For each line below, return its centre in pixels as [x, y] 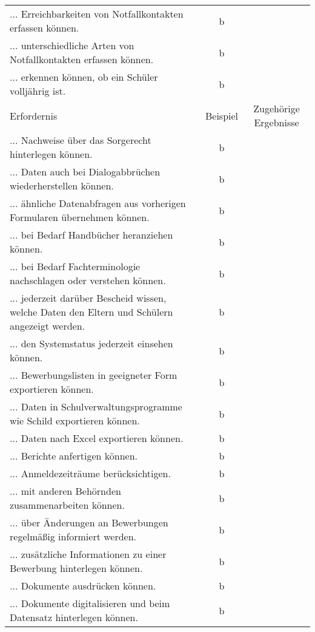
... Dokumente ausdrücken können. [83, 586]
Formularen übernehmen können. [80, 217]
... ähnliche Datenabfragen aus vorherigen [98, 203]
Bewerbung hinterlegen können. [76, 568]
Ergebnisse [277, 122]
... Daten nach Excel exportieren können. [97, 438]
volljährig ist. [38, 91]
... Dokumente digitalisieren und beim [90, 603]
